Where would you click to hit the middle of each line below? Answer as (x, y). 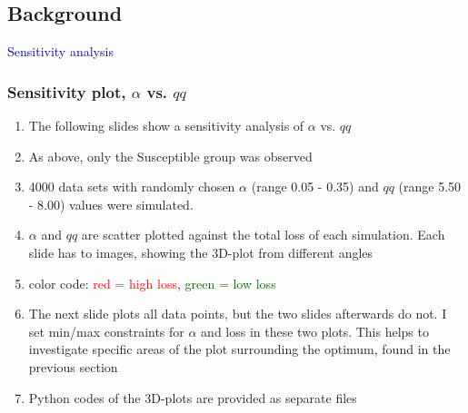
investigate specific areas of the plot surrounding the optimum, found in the (239, 349)
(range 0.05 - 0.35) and (315, 187)
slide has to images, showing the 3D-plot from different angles (201, 252)
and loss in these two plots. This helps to (315, 331)
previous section (73, 366)
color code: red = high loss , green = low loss (152, 283)
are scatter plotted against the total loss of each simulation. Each (263, 235)
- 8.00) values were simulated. (111, 204)
